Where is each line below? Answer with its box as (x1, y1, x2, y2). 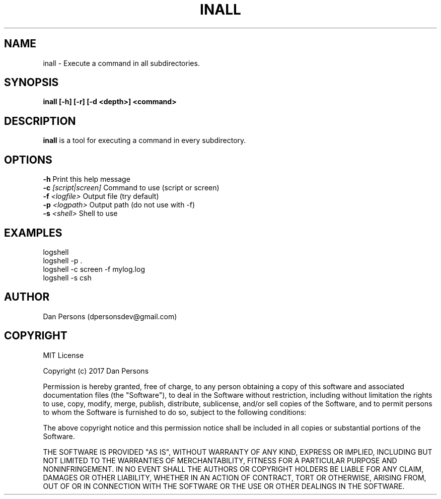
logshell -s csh (43, 273, 92, 282)
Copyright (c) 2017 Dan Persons (43, 366, 149, 375)
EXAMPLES (4, 226, 62, 239)
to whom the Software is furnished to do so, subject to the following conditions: (43, 407, 307, 416)
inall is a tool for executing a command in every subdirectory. (43, 136, 246, 145)
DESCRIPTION (4, 114, 76, 127)
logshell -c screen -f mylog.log (43, 264, 145, 273)
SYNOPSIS (4, 76, 59, 89)
